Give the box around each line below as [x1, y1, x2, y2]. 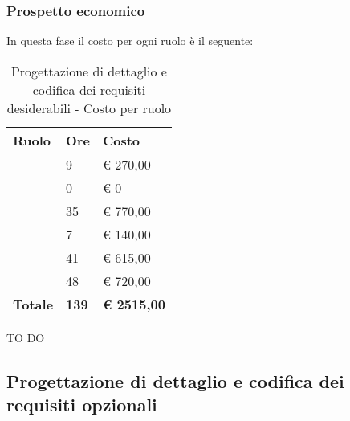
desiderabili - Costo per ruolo [6, 98, 172, 117]
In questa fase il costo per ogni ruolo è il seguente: [6, 32, 254, 49]
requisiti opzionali [6, 392, 157, 417]
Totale [13, 294, 54, 313]
